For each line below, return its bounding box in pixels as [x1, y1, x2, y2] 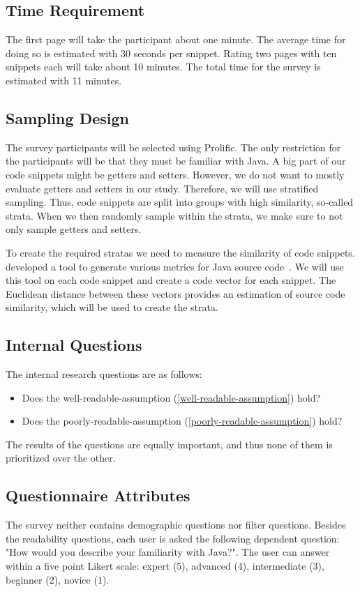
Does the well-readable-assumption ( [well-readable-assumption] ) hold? [22, 390, 321, 404]
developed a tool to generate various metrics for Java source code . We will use [6, 259, 344, 273]
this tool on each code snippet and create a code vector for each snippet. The [6, 273, 336, 287]
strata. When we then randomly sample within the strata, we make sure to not [6, 208, 343, 222]
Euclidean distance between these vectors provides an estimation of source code [6, 286, 345, 301]
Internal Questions [6, 334, 142, 356]
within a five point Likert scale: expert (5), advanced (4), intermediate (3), [6, 559, 324, 573]
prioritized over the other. [6, 450, 116, 465]
